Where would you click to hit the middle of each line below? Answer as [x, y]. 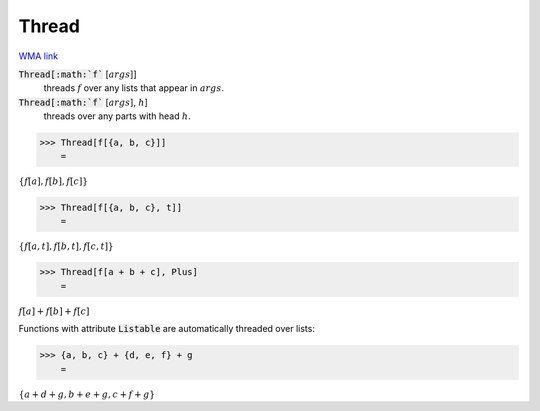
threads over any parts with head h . [117, 116]
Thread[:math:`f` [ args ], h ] [83, 102]
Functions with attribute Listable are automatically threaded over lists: [166, 329]
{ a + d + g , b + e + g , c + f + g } [87, 394]
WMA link [38, 56]
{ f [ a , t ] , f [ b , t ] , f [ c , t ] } [66, 246]
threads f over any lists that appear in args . [134, 88]
